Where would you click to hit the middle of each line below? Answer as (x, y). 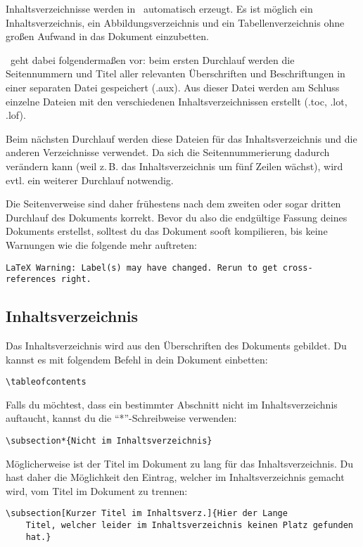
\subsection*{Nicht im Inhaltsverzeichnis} (109, 441)
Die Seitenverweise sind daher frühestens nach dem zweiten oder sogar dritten (173, 204)
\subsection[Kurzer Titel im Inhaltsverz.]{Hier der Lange (147, 514)
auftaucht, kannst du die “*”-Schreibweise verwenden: (121, 418)
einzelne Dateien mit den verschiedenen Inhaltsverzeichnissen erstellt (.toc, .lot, (177, 101)
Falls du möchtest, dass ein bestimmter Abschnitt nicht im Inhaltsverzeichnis (172, 404)
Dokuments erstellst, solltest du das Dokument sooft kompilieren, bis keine (167, 231)
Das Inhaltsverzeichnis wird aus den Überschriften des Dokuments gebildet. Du (176, 346)
